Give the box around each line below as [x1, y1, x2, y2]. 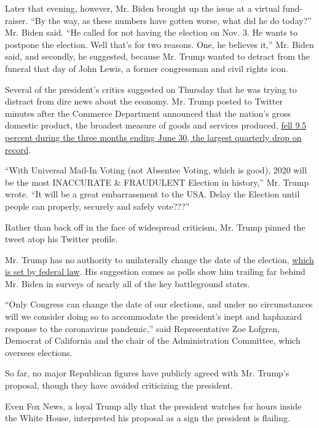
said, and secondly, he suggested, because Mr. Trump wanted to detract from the [5, 50, 310, 63]
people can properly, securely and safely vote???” [5, 199, 190, 212]
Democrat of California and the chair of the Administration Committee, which [5, 334, 301, 347]
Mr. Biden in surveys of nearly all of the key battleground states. [5, 277, 250, 290]
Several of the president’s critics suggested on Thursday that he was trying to [5, 82, 297, 95]
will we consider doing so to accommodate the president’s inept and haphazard [5, 310, 302, 323]
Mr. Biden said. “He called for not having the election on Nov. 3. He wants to [5, 26, 298, 39]
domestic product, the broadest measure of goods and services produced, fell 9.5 [5, 119, 307, 132]
